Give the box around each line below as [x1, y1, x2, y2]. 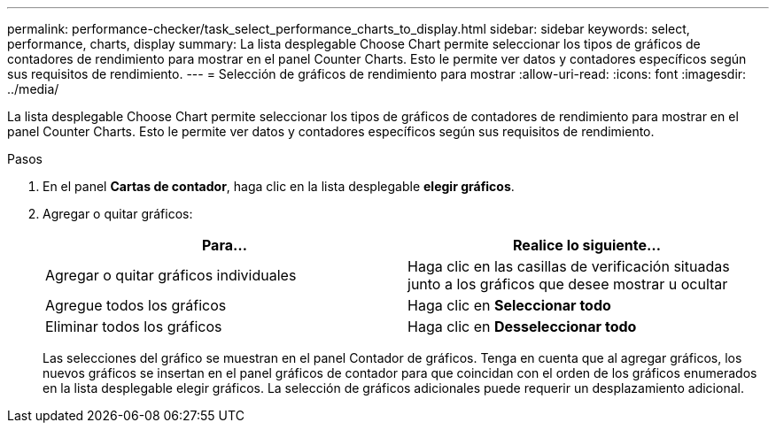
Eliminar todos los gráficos [45, 318, 222, 335]
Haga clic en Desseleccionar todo [407, 318, 637, 335]
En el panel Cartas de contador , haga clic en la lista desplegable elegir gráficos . [43, 179, 515, 194]
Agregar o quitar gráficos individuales [45, 266, 297, 284]
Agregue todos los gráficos [45, 296, 227, 314]
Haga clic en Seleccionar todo [407, 296, 611, 314]
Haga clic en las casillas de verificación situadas [407, 257, 730, 275]
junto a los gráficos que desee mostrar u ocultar [407, 275, 728, 293]
